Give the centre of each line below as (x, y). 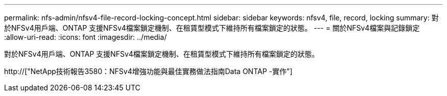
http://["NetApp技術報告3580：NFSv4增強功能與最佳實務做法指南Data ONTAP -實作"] (148, 71)
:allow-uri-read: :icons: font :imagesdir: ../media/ (85, 37)
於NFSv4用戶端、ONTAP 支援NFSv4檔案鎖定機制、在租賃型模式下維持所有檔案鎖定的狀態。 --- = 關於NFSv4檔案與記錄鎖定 (212, 28)
